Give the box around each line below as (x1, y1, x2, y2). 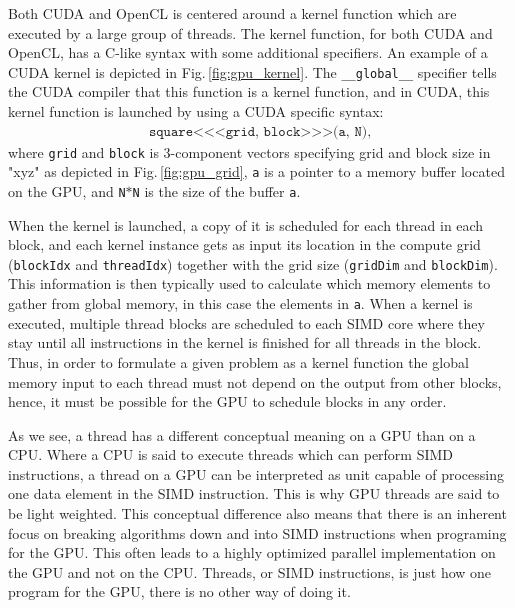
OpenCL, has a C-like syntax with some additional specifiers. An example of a (8, 42, 488, 63)
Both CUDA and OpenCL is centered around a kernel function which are (8, 3, 457, 23)
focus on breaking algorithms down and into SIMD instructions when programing (8, 522, 507, 543)
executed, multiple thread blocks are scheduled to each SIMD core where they (8, 312, 485, 333)
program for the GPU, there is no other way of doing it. (8, 581, 351, 602)
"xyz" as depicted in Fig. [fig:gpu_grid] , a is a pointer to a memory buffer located (8, 161, 505, 182)
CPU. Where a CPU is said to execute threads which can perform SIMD (8, 444, 454, 465)
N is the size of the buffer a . (132, 180, 301, 201)
